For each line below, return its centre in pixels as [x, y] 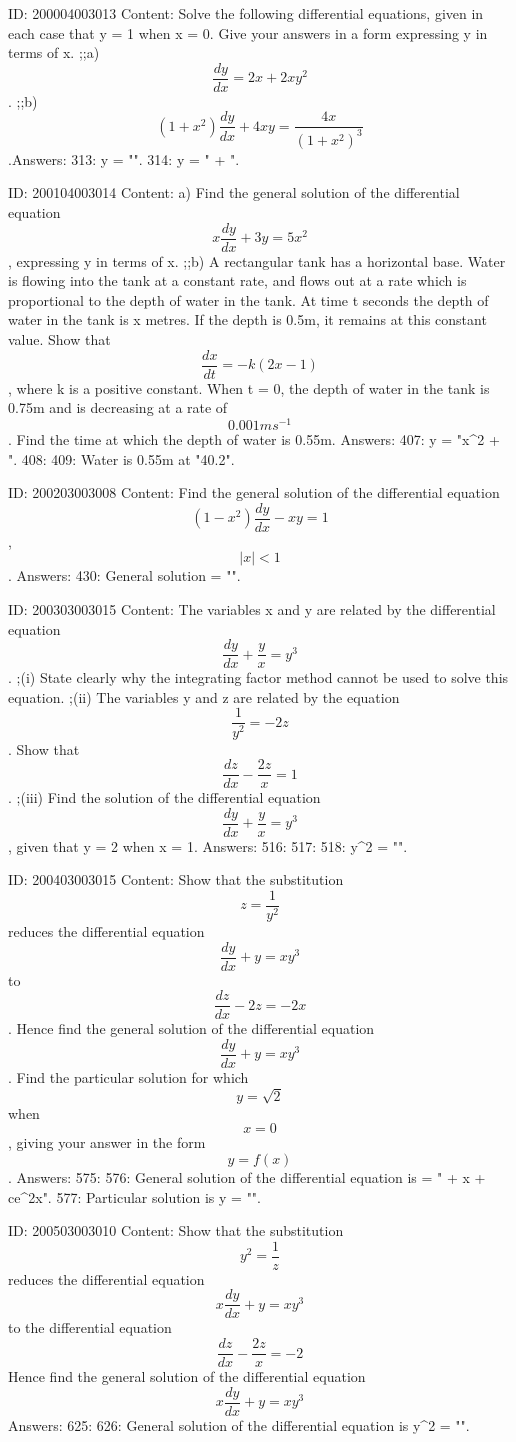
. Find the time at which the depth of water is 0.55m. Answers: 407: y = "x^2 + [254, 438]
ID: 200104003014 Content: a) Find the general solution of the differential [234, 192]
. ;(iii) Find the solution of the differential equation [164, 797]
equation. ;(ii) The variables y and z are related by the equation [204, 696]
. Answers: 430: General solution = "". [124, 575]
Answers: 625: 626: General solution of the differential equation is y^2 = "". [239, 1424]
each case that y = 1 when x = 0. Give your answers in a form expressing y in [248, 32]
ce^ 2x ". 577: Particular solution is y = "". [134, 1196]
